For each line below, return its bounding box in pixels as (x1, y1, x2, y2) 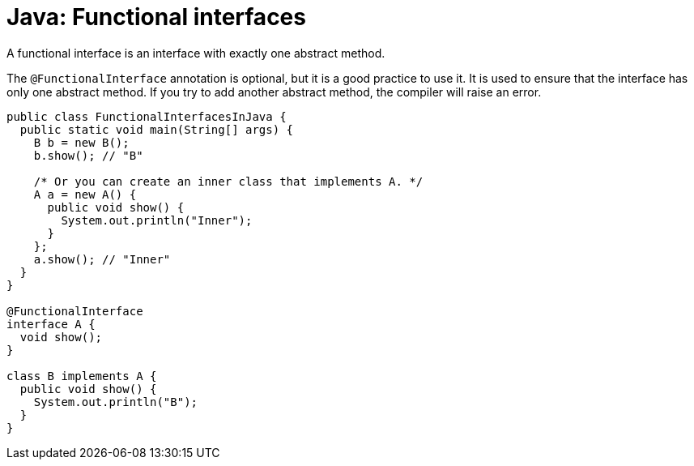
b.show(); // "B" (33, 148, 143, 162)
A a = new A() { (33, 187, 137, 201)
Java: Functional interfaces (6, 3, 306, 31)
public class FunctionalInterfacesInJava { (6, 109, 287, 123)
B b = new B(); (33, 135, 130, 149)
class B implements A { (6, 369, 157, 383)
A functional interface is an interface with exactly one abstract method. (6, 45, 385, 60)
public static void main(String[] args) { (19, 122, 294, 136)
